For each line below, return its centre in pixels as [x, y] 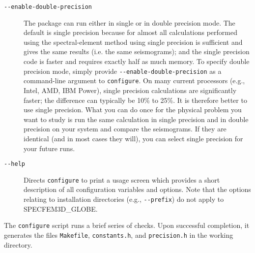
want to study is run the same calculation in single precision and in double [136, 119]
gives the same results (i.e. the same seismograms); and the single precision [137, 51]
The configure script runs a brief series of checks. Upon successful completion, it [127, 225]
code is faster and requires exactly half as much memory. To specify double [137, 61]
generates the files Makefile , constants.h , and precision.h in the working [119, 235]
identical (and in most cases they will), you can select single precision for [133, 138]
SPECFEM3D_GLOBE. [61, 208]
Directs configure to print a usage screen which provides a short [122, 179]
